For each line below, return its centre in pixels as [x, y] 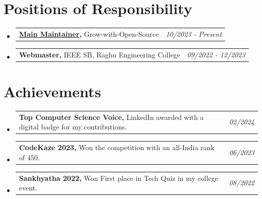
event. [28, 188]
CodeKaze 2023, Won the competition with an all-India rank [117, 147]
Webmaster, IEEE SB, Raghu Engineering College [99, 54]
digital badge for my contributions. [73, 127]
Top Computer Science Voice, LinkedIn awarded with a [111, 117]
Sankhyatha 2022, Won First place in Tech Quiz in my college [119, 178]
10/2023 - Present [194, 34]
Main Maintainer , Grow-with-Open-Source [89, 34]
